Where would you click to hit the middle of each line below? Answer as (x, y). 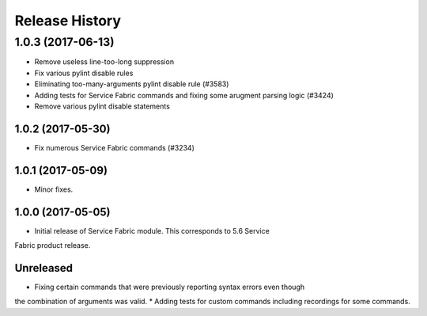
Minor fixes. (54, 189)
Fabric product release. (53, 246)
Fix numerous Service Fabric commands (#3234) (115, 147)
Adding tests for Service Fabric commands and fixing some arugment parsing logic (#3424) (184, 95)
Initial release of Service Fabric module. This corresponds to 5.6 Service (152, 230)
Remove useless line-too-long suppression (104, 62)
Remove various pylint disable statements (102, 106)
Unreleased (44, 268)
